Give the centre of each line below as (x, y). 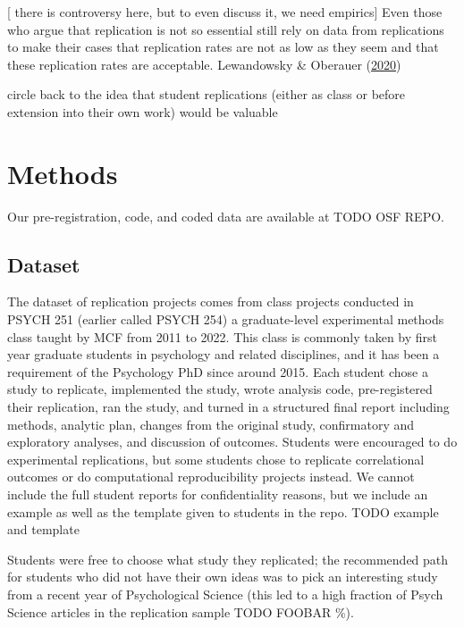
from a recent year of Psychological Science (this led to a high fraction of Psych (225, 594)
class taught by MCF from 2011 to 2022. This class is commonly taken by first (223, 336)
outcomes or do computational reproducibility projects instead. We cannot (211, 477)
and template (43, 529)
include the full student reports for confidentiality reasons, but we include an (218, 494)
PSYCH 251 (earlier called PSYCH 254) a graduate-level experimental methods (226, 319)
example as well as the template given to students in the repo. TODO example (223, 511)
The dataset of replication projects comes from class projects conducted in (211, 301)
